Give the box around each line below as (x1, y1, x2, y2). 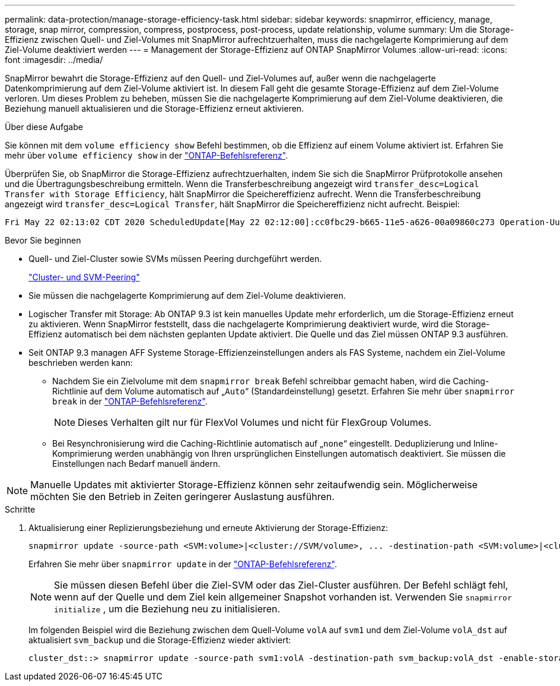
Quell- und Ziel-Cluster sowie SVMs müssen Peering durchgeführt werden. (28, 254, 322, 264)
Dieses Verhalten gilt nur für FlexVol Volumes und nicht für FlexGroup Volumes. (78, 416, 432, 428)
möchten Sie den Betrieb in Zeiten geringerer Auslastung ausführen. (30, 491, 335, 502)
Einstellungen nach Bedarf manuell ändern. (52, 459, 221, 469)
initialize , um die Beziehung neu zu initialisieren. (54, 603, 281, 615)
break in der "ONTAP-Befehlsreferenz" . (52, 396, 208, 406)
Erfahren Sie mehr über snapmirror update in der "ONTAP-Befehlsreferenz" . (28, 559, 337, 569)
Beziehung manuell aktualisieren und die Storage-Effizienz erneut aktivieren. (5, 103, 304, 113)
